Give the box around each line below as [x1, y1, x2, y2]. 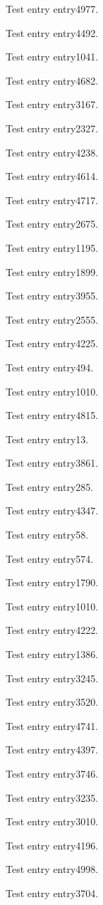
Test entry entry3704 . [6, 885, 99, 900]
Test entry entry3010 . [6, 814, 99, 829]
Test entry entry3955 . [6, 288, 99, 303]
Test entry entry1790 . [6, 575, 99, 590]
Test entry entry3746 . [6, 766, 99, 780]
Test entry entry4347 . [6, 503, 99, 518]
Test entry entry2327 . [6, 120, 99, 135]
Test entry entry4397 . [6, 742, 99, 757]
